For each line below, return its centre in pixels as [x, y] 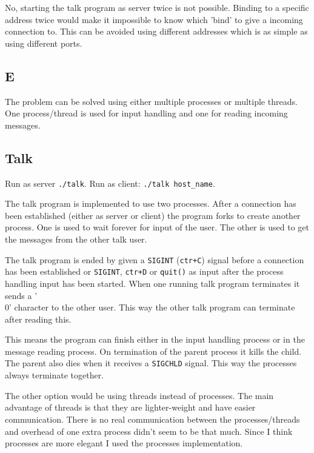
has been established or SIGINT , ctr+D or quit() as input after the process [144, 271]
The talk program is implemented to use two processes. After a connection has [151, 203]
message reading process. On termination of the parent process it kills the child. [153, 351]
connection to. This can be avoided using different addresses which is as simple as [156, 31]
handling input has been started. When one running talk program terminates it [152, 283]
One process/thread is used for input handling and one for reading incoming [146, 113]
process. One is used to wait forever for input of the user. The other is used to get [157, 227]
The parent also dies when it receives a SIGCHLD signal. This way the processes [151, 363]
